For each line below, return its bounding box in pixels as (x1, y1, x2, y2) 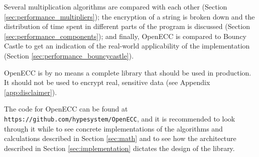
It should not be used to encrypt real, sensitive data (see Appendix (4, 77, 210, 87)
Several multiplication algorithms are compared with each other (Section (4, 1, 227, 11)
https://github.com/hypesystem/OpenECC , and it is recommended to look (4, 113, 235, 123)
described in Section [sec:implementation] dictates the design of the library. (4, 142, 235, 153)
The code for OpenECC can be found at (4, 103, 128, 114)
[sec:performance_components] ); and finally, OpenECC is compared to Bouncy (4, 30, 246, 41)
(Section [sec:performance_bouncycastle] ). (4, 50, 134, 60)
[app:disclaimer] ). (4, 86, 57, 97)
